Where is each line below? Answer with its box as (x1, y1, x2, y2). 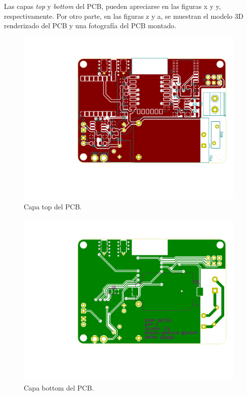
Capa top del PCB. (24, 201, 82, 211)
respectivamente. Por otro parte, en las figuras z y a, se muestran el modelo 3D (4, 10, 244, 21)
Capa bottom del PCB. (24, 382, 94, 393)
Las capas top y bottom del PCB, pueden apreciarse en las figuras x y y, (4, 1, 221, 11)
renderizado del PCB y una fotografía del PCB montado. (4, 20, 176, 31)
